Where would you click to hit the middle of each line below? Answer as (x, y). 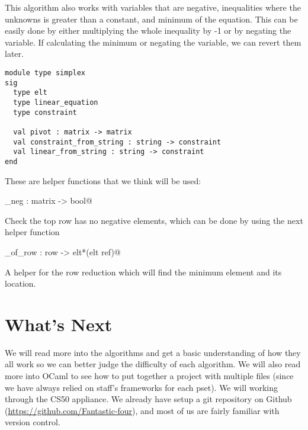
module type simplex (45, 73)
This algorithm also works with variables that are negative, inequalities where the (153, 7)
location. (20, 283)
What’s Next (59, 324)
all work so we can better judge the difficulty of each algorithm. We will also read (153, 364)
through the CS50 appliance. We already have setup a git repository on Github (148, 399)
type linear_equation (56, 102)
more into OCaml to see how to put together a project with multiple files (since (149, 376)
